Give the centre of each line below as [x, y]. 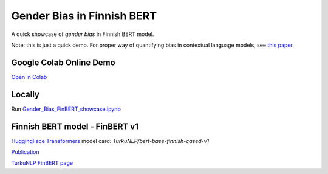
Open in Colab [29, 77]
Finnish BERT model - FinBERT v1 [75, 126]
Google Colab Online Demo [63, 62]
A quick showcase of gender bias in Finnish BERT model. [83, 34]
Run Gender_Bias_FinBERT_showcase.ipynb [66, 109]
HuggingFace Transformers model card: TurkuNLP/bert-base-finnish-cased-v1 [110, 141]
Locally [25, 94]
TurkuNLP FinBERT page [42, 163]
